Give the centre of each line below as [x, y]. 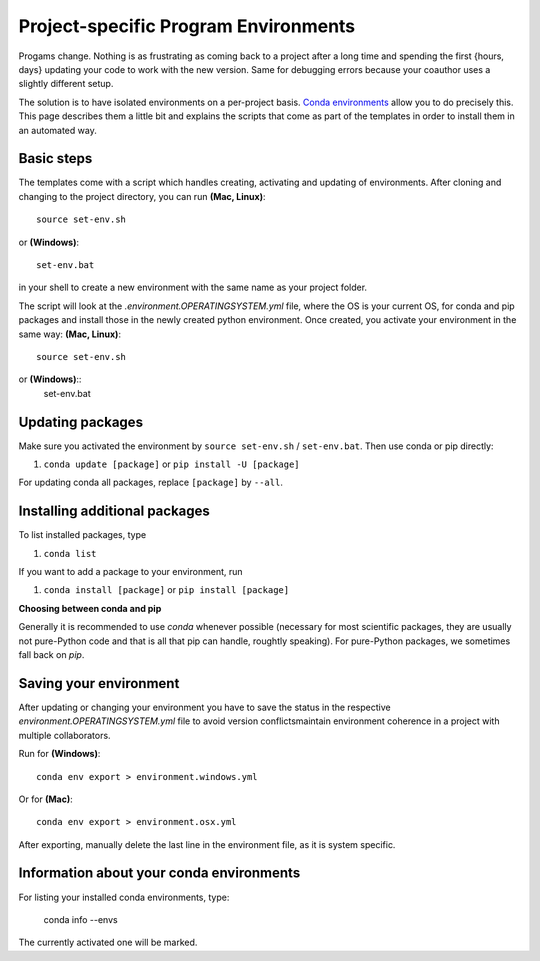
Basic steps [55, 158]
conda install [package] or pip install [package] [166, 590]
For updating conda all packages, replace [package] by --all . [151, 482]
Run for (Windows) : [59, 754]
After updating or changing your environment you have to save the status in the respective [204, 707]
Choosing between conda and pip [90, 608]
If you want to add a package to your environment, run [131, 572]
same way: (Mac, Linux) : [70, 334]
